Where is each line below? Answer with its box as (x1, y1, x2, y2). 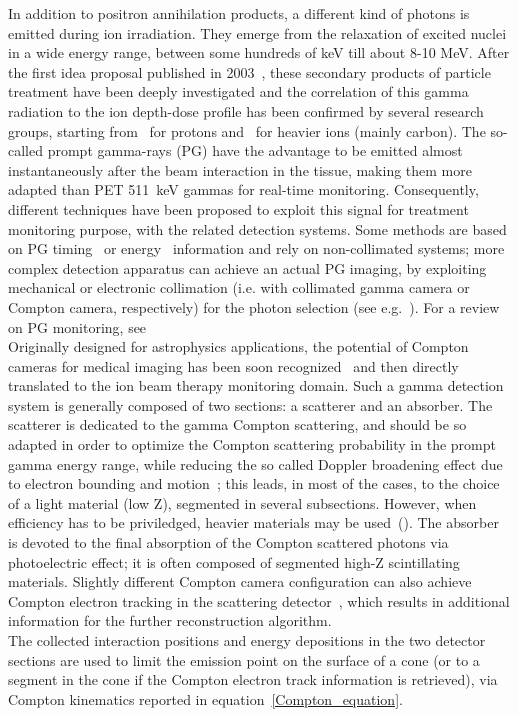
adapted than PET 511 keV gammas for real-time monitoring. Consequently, (8, 179, 479, 200)
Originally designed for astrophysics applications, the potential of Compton (8, 336, 469, 357)
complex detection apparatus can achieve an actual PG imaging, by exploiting (8, 257, 487, 278)
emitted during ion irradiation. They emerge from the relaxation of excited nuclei (8, 22, 507, 43)
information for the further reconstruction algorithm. (8, 610, 332, 631)
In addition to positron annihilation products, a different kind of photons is (8, 3, 470, 23)
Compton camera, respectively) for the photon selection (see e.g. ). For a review (8, 296, 500, 317)
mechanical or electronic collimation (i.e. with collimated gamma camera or (8, 277, 470, 298)
